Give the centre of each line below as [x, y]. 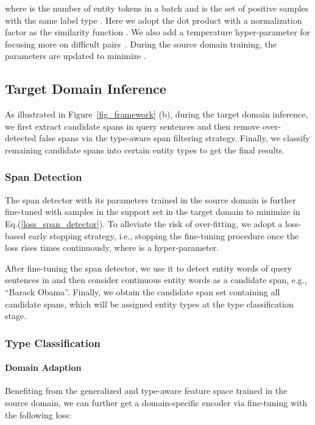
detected [21, 138]
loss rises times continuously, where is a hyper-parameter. [112, 248]
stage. [16, 316]
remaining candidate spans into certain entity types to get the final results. [145, 149]
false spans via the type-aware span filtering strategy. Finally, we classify [174, 138]
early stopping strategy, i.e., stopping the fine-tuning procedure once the [163, 235]
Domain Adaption [43, 367]
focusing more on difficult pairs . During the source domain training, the [141, 44]
